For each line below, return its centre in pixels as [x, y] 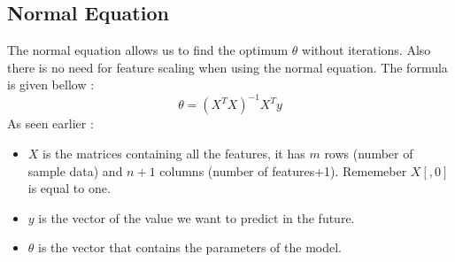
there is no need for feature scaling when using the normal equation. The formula [227, 67]
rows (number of [369, 154]
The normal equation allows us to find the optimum [148, 50]
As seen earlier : [50, 123]
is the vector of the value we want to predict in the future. [197, 217]
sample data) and [75, 170]
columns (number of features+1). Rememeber [283, 170]
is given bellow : [51, 85]
